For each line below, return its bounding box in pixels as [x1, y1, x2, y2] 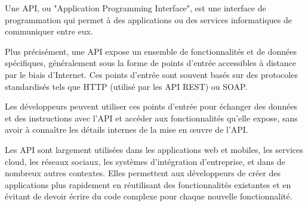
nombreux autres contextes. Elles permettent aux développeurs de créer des [5, 167, 281, 179]
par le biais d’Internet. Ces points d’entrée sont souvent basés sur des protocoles [5, 68, 298, 80]
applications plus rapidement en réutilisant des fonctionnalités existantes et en [5, 178, 291, 191]
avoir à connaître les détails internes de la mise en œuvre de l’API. [5, 123, 248, 136]
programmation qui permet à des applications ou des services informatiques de [5, 13, 292, 26]
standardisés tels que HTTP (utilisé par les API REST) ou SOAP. [5, 80, 248, 92]
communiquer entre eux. [5, 25, 93, 38]
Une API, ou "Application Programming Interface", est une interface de [5, 2, 266, 14]
